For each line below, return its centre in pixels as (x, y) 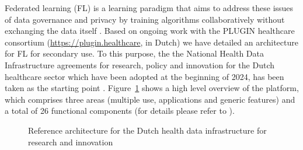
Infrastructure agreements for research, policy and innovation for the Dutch (140, 64)
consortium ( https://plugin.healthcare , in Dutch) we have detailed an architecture (151, 42)
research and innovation (71, 142)
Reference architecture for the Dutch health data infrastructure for (147, 130)
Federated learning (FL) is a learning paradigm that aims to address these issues (149, 8)
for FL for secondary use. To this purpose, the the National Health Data (135, 53)
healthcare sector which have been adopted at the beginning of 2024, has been (144, 76)
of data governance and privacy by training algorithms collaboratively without (145, 19)
